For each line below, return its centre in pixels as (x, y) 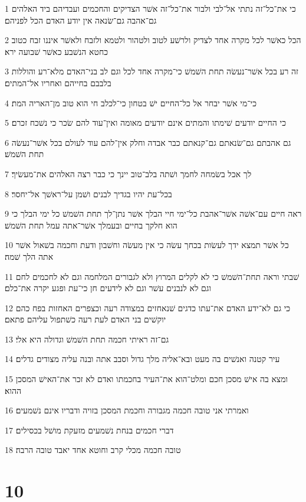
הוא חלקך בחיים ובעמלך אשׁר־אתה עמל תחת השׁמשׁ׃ (91, 225)
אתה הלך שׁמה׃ (29, 256)
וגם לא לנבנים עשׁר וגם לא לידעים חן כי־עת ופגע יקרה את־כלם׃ (108, 288)
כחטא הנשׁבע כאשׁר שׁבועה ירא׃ (57, 51)
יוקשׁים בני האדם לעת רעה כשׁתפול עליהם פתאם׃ (85, 319)
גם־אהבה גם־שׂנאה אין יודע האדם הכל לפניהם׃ (81, 20)
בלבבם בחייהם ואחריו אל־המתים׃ (58, 82)
